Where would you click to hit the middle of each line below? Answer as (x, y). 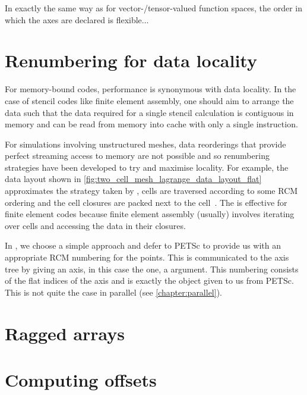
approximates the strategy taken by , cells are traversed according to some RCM (151, 191)
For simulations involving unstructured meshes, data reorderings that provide (145, 144)
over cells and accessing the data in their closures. (95, 225)
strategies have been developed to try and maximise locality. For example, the (147, 167)
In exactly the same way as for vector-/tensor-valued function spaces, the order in (154, 8)
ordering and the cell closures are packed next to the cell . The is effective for (146, 202)
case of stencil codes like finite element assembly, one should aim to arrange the (149, 100)
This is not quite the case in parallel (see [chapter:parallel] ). (113, 292)
